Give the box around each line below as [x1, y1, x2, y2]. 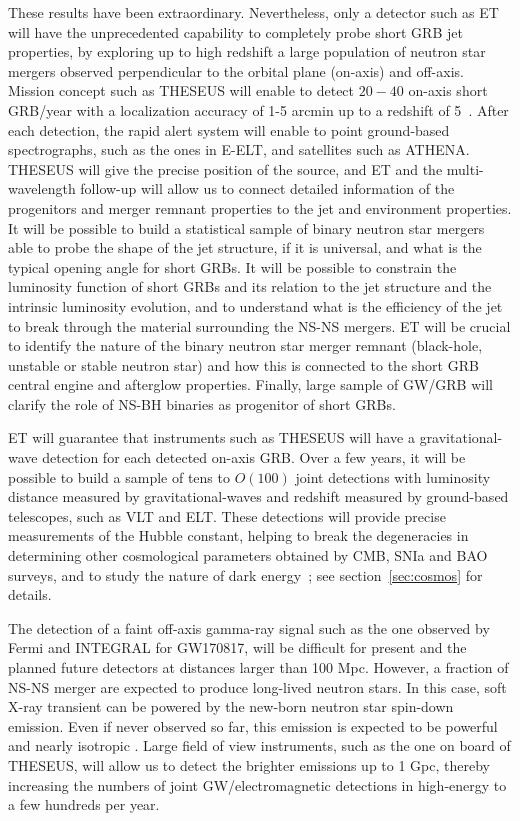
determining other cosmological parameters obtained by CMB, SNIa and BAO [8, 545, 488, 566]
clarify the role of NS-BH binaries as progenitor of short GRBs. [8, 393, 396, 414]
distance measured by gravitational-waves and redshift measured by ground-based [8, 486, 509, 507]
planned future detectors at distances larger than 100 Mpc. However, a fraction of [8, 657, 509, 677]
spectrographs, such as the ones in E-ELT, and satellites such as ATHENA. [8, 139, 470, 160]
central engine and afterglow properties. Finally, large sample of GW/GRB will [8, 374, 493, 395]
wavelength [8, 178, 76, 199]
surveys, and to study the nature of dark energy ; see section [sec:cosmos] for [8, 564, 483, 585]
